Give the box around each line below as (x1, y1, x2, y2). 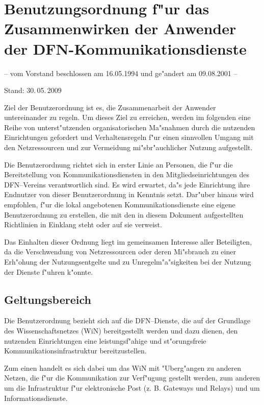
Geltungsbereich (4, 291, 91, 307)
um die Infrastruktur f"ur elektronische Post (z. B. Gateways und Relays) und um (4, 382, 260, 393)
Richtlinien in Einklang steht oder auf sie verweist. (4, 219, 162, 230)
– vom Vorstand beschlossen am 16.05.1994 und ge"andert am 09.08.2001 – (4, 67, 237, 78)
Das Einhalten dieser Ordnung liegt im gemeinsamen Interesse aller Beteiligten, (4, 236, 252, 247)
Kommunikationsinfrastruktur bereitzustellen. (4, 345, 147, 356)
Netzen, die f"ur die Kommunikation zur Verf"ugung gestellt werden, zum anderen (4, 372, 260, 383)
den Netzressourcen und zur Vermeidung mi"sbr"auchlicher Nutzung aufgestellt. (4, 142, 253, 153)
